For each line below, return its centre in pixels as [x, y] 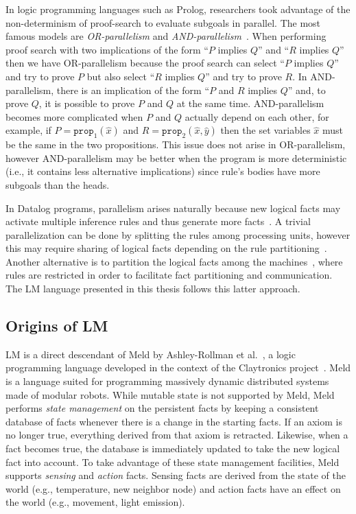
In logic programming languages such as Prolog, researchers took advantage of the [178, 9]
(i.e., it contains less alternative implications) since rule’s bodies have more [163, 171]
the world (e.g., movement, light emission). [95, 502]
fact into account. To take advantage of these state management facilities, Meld [173, 462]
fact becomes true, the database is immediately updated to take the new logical [173, 448]
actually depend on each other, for [257, 116]
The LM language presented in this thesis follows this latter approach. [153, 289]
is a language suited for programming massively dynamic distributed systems [167, 381]
